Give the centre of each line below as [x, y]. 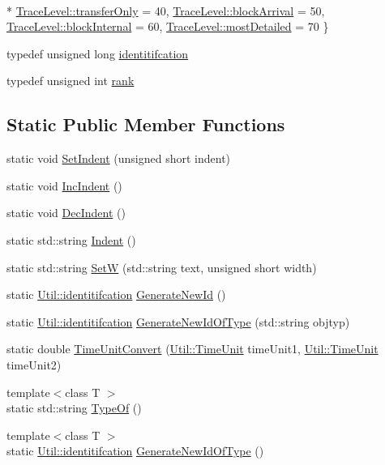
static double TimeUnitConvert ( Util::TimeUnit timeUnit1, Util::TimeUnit [192, 349]
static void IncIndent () [64, 185]
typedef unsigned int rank [71, 81]
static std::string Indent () [71, 239]
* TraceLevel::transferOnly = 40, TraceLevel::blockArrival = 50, [166, 10]
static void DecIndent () [66, 213]
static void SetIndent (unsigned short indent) [119, 158]
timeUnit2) [34, 364]
